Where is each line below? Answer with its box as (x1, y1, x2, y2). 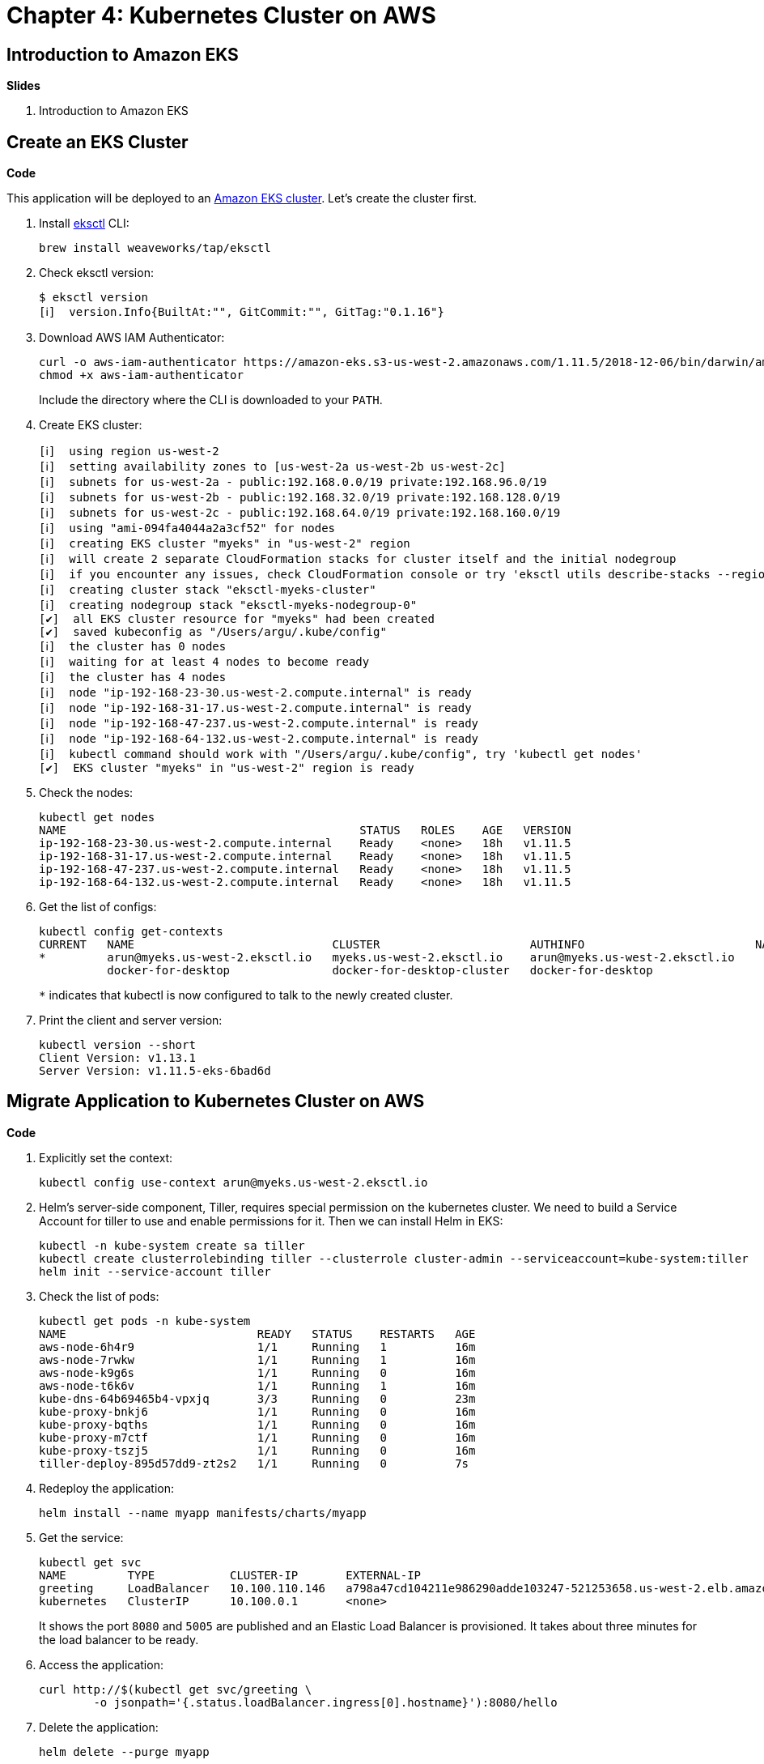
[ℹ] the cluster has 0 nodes (39, 640, 227, 654)
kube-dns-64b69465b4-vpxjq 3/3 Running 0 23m (39, 1391, 476, 1405)
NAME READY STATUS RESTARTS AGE (39, 1327, 476, 1340)
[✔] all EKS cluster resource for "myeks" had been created (39, 612, 435, 626)
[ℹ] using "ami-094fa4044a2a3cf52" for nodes (39, 522, 336, 535)
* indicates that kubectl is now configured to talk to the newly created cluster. (39, 988, 453, 1003)
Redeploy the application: (39, 1481, 175, 1495)
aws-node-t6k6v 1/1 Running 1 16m (39, 1378, 476, 1392)
